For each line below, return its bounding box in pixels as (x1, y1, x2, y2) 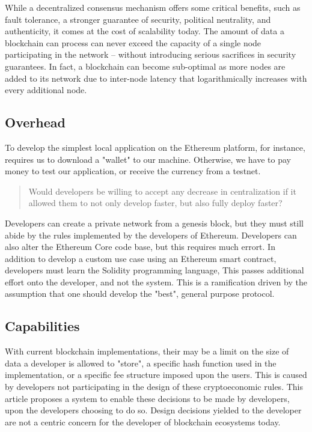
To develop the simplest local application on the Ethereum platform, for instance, (5, 141, 305, 153)
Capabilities (5, 317, 80, 335)
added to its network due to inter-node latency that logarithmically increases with (5, 71, 307, 84)
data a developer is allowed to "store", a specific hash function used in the (5, 356, 277, 369)
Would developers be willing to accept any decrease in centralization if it (28, 184, 296, 197)
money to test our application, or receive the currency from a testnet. (5, 165, 261, 177)
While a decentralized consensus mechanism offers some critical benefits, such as (5, 1, 301, 13)
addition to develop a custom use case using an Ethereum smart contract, (5, 252, 277, 264)
